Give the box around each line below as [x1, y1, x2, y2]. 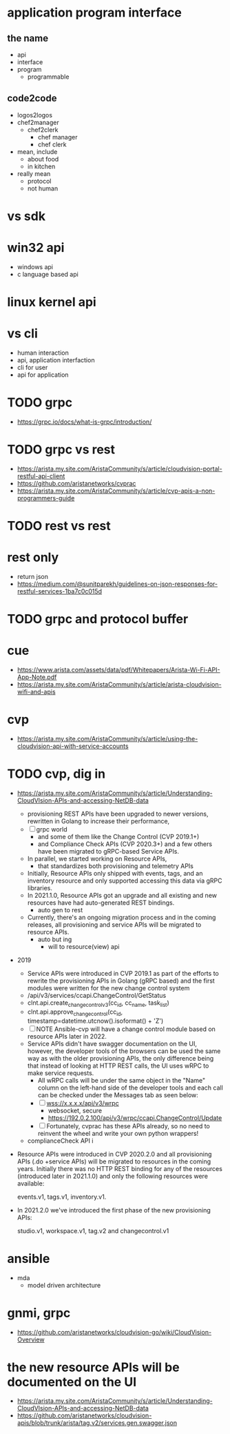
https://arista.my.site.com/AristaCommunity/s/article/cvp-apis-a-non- [17, 487, 216, 495]
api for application [17, 371, 69, 379]
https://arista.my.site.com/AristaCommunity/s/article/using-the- [17, 735, 198, 743]
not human [27, 184, 59, 193]
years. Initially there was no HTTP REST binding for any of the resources [17, 1164, 222, 1172]
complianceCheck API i [27, 1137, 94, 1145]
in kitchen [27, 162, 56, 170]
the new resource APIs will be [7, 1359, 180, 1375]
